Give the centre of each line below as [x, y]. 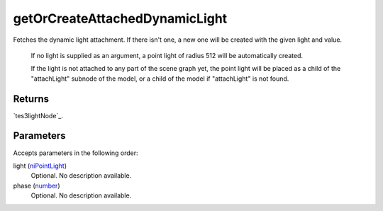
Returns [31, 99]
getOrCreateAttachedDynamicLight [120, 18]
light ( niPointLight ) [40, 166]
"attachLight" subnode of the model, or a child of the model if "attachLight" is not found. [160, 79]
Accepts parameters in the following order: [76, 153]
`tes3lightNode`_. [38, 115]
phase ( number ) [37, 186]
